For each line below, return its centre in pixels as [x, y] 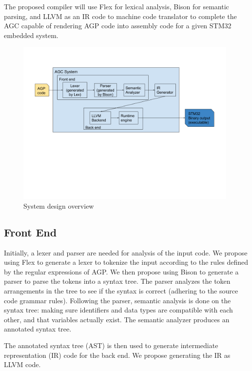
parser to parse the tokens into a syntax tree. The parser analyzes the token [117, 281]
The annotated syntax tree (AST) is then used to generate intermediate [111, 345]
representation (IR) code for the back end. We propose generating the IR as [117, 355]
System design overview [59, 205]
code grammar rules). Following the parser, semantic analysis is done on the [117, 300]
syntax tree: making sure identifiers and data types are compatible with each [118, 310]
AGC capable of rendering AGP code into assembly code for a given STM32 [118, 26]
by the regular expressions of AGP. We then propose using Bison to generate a [121, 271]
